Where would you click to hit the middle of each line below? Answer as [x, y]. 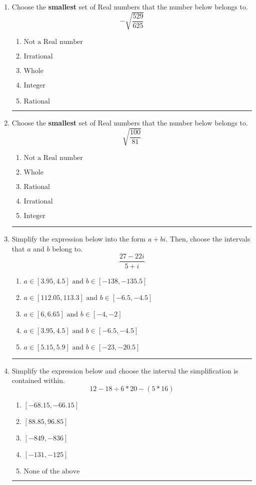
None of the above [52, 471]
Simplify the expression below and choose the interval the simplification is [125, 370]
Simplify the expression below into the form [79, 239]
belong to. [67, 248]
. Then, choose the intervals [208, 239]
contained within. [38, 380]
